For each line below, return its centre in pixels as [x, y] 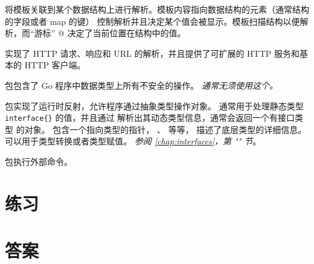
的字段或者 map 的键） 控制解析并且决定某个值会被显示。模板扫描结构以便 [152, 21]
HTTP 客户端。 [55, 65]
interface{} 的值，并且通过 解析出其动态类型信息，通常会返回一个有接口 [150, 118]
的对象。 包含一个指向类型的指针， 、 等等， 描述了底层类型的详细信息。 [161, 129]
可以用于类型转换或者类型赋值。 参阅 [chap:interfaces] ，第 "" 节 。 [133, 141]
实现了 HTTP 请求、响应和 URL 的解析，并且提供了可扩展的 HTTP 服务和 [152, 53]
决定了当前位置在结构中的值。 [127, 33]
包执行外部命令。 [39, 161]
